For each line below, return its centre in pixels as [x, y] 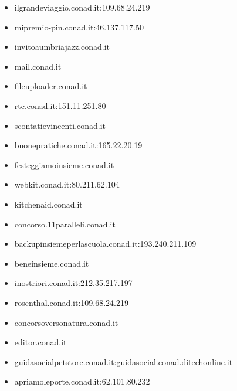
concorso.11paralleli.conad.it [65, 224]
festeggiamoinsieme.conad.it [64, 164]
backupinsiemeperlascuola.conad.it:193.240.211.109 [105, 244]
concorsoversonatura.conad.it [66, 322]
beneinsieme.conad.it [52, 263]
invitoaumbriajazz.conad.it [62, 47]
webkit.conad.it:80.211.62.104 [67, 184]
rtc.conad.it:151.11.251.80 [60, 105]
